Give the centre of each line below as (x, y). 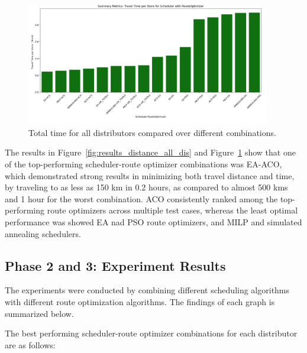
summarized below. (39, 313)
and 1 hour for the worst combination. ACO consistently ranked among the (141, 198)
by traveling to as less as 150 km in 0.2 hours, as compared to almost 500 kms (146, 187)
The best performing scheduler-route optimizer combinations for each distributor (151, 333)
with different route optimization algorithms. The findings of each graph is (140, 301)
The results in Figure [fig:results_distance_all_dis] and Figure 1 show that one (150, 152)
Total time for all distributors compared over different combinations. (152, 132)
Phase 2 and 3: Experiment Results (115, 265)
